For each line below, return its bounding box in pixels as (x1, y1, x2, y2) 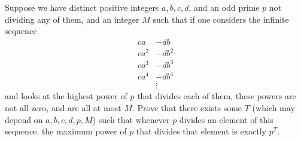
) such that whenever (92, 113, 170, 125)
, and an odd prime (188, 1, 260, 13)
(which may (252, 102, 295, 114)
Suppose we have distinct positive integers (5, 1, 159, 13)
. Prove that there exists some (132, 102, 242, 114)
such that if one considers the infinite (153, 13, 289, 25)
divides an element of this (179, 113, 273, 125)
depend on (5, 113, 43, 125)
